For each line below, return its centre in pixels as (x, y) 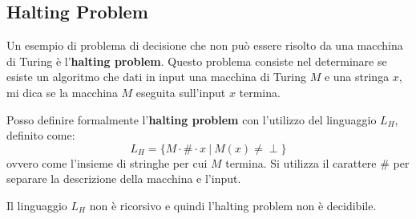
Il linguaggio (37, 205)
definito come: (41, 135)
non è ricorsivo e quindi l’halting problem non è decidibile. (233, 205)
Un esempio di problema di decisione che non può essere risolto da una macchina (205, 45)
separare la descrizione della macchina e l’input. (124, 178)
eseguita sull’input (181, 92)
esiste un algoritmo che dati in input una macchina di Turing (156, 77)
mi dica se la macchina (62, 92)
